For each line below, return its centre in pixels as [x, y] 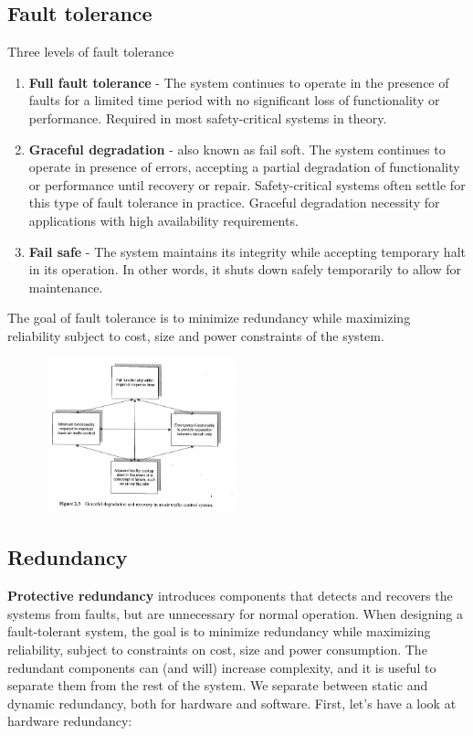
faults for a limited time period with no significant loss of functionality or [234, 100]
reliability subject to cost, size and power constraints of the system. [196, 335]
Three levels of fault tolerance [91, 52]
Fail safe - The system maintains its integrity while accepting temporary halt [247, 251]
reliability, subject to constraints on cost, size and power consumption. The [217, 649]
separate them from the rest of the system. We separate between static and [218, 685]
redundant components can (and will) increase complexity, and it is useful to [222, 667]
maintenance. [66, 287]
